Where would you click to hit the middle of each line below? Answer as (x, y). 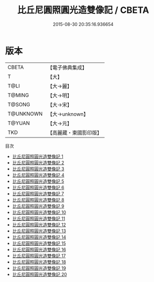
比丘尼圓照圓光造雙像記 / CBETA (83, 10)
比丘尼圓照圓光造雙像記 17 (39, 256)
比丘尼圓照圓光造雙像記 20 (40, 274)
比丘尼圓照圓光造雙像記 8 (38, 200)
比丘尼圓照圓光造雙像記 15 (39, 243)
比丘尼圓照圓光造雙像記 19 (39, 268)
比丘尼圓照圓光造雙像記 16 (39, 249)
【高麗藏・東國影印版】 (75, 133)
